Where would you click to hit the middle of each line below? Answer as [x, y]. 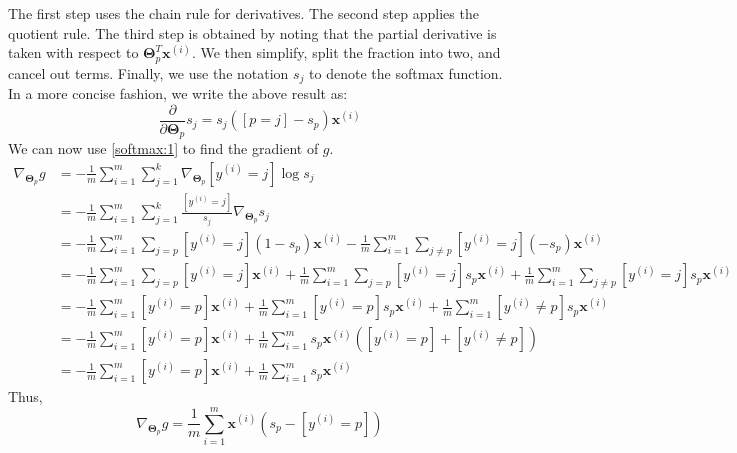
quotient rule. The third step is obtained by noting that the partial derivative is [252, 32]
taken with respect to [73, 52]
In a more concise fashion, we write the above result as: [178, 93]
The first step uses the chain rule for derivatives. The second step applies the [243, 13]
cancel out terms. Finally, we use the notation [148, 72]
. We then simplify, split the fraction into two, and [346, 52]
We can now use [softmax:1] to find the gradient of [163, 148]
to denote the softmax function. [406, 72]
